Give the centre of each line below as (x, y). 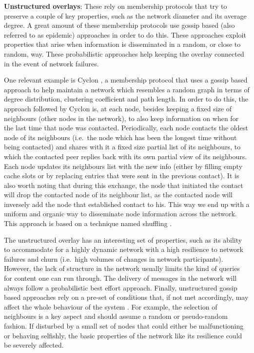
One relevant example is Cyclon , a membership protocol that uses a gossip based (126, 80)
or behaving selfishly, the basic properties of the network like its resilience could (123, 335)
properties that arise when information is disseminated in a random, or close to (122, 44)
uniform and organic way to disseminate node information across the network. (120, 214)
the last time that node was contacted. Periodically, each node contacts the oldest (126, 128)
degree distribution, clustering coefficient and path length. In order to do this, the (126, 99)
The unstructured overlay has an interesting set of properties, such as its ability (123, 239)
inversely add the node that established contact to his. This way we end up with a (127, 204)
